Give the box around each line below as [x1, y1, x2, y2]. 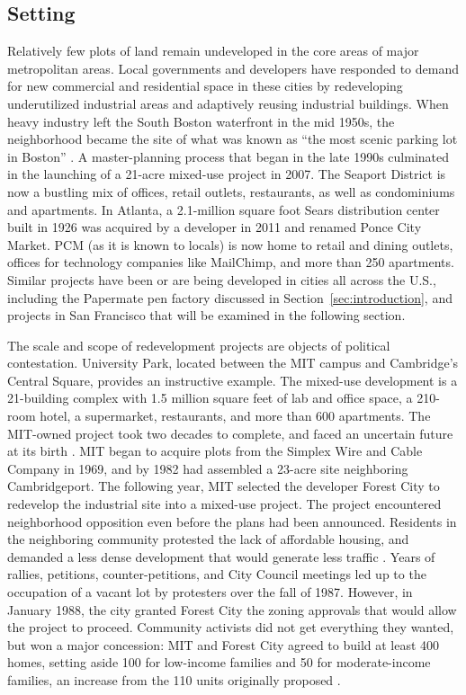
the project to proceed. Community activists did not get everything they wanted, [7, 618, 454, 637]
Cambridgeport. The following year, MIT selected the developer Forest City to [7, 477, 440, 495]
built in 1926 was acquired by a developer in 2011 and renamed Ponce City [7, 218, 422, 236]
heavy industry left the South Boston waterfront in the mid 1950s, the [7, 111, 395, 130]
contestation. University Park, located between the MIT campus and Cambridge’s [7, 353, 459, 372]
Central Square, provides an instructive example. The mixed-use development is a [7, 370, 458, 389]
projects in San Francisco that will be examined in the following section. [7, 306, 406, 325]
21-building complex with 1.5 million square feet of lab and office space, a [7, 388, 413, 407]
